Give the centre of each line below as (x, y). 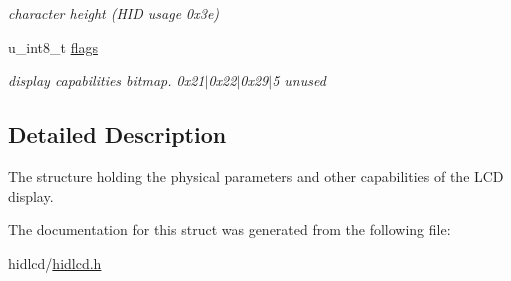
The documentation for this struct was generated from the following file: (229, 229)
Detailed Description (117, 134)
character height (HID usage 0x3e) (114, 13)
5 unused (299, 80)
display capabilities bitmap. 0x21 (106, 80)
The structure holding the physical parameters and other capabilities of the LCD (256, 175)
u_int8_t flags (53, 46)
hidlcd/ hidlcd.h (55, 262)
